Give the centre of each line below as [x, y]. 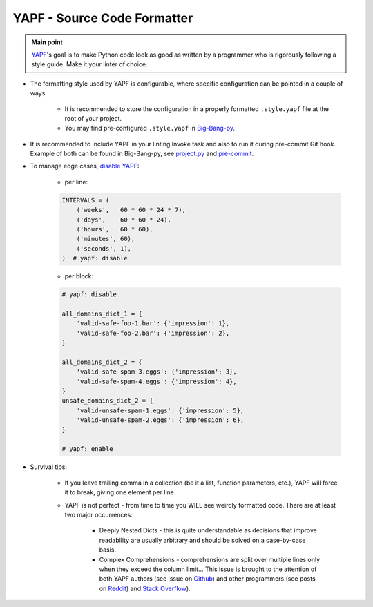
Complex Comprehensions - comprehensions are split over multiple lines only [210, 559]
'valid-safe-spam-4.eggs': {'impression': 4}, [157, 381]
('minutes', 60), [106, 239]
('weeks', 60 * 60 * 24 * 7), [131, 210]
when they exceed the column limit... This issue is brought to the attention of [208, 569]
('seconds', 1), [104, 248]
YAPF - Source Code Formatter [103, 18]
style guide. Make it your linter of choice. [89, 64]
